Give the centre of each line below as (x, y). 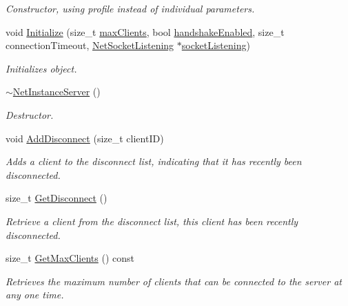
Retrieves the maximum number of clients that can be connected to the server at (174, 281)
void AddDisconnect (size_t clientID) (85, 138)
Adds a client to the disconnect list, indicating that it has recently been (154, 161)
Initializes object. (41, 68)
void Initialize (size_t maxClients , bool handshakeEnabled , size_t (145, 31)
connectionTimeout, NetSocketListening (90, 45)
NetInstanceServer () (57, 92)
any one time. (35, 295)
